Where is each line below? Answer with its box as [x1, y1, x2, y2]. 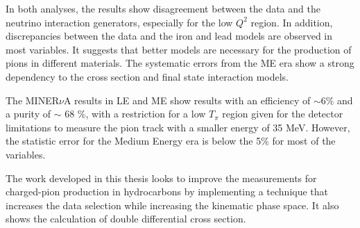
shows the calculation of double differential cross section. [6, 211, 246, 226]
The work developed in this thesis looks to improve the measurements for [6, 170, 317, 185]
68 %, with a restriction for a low [65, 106, 206, 121]
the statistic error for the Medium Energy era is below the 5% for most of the [6, 133, 336, 148]
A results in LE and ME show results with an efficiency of [63, 92, 311, 107]
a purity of [6, 106, 51, 121]
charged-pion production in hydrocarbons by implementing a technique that [6, 184, 329, 199]
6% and [320, 92, 353, 107]
